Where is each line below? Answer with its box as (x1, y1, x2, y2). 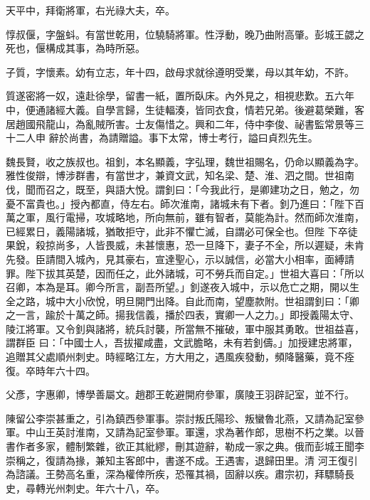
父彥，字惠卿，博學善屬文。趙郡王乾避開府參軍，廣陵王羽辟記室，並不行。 (6, 387, 354, 402)
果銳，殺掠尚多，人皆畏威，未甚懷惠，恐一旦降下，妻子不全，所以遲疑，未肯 (6, 238, 364, 252)
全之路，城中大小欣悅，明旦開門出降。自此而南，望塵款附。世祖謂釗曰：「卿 (6, 293, 359, 308)
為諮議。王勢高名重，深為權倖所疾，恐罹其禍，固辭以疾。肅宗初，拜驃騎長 (6, 467, 354, 482)
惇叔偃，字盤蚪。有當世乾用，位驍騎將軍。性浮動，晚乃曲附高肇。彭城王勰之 (6, 26, 364, 41)
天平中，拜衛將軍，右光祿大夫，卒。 (6, 3, 175, 17)
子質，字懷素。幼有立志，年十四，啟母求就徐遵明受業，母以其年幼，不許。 (6, 64, 354, 79)
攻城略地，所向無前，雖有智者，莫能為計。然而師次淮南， (95, 210, 364, 225)
